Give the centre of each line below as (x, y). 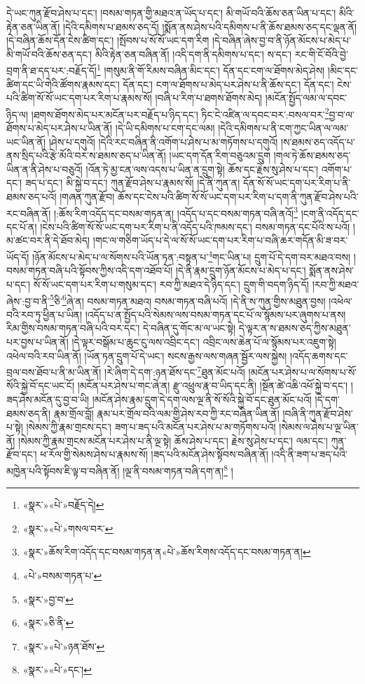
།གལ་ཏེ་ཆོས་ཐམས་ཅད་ (312, 155)
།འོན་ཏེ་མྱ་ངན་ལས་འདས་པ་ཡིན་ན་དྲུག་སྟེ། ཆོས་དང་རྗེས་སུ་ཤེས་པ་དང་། (202, 169)
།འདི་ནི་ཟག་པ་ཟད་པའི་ (310, 454)
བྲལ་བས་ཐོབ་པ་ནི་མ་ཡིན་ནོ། (54, 371)
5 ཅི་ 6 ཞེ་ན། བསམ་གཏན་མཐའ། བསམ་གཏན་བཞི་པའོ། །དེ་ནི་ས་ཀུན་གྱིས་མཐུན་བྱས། (188, 300)
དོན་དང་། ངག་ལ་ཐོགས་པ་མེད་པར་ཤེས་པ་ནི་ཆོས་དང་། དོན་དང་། (228, 84)
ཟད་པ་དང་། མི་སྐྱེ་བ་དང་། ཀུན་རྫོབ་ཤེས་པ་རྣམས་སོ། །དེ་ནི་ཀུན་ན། (132, 183)
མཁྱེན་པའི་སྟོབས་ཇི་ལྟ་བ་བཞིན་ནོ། (63, 470)
